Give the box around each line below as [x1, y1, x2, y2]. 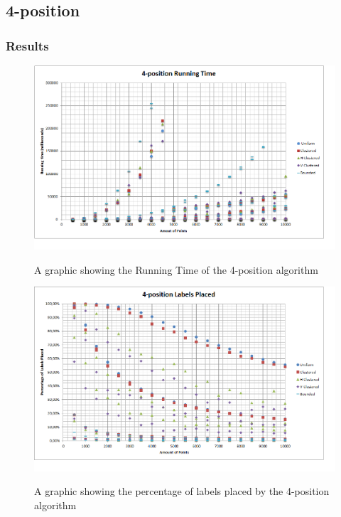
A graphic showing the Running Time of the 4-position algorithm [34, 262, 318, 277]
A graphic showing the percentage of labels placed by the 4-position [34, 484, 330, 499]
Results [6, 36, 49, 54]
